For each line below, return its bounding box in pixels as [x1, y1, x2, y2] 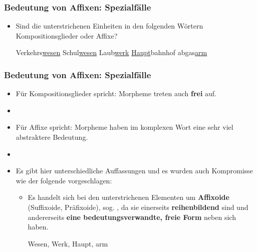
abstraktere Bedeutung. [16, 132, 88, 142]
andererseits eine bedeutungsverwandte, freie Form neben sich [28, 211, 236, 222]
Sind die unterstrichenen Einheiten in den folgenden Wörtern [16, 21, 203, 31]
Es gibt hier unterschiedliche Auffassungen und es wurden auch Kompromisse [16, 165, 253, 176]
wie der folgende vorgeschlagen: [16, 175, 112, 185]
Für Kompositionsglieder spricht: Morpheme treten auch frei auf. [16, 88, 217, 99]
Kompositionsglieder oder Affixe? [16, 30, 118, 41]
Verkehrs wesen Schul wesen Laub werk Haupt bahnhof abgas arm [16, 47, 207, 58]
